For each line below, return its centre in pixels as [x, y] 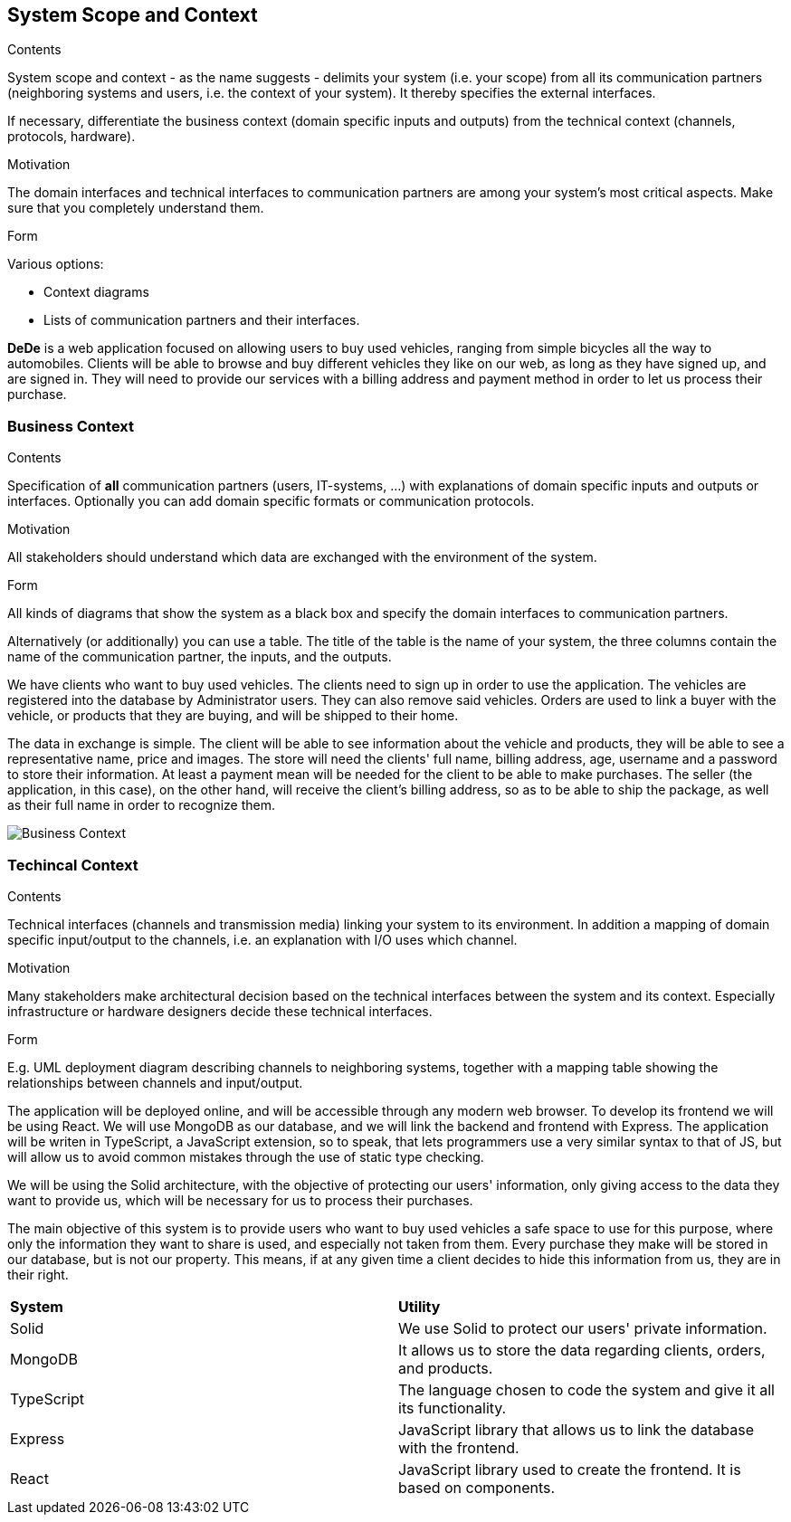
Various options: [56, 264]
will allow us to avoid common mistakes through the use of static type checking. [246, 1156]
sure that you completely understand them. [136, 208]
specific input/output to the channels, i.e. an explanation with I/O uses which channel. [262, 939]
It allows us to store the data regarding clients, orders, [582, 1350]
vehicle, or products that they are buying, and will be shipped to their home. [233, 716]
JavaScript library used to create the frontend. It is [570, 1469]
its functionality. [453, 1408]
